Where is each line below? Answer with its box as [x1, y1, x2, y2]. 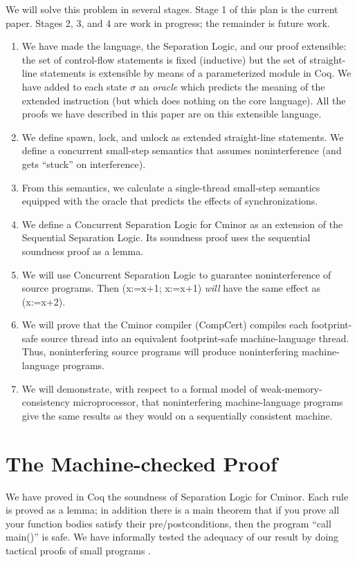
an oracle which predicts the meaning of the [138, 79, 325, 93]
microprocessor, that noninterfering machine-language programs [73, 395, 343, 409]
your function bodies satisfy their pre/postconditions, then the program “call [6, 516, 331, 530]
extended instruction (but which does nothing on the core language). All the [21, 93, 346, 107]
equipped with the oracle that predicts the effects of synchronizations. [21, 194, 318, 208]
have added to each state [21, 79, 127, 93]
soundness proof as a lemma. [21, 243, 144, 258]
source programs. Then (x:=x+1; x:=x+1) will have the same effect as [21, 281, 321, 295]
